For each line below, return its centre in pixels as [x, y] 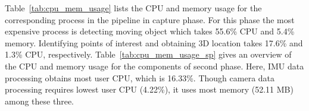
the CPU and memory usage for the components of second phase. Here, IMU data [154, 66]
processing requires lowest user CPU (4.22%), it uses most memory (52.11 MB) [149, 89]
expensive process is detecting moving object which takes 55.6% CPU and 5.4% [150, 31]
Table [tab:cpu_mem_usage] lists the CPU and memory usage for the [133, 8]
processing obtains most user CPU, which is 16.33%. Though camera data [140, 77]
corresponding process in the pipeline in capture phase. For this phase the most [150, 19]
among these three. [39, 101]
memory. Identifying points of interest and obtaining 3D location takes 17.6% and [154, 42]
